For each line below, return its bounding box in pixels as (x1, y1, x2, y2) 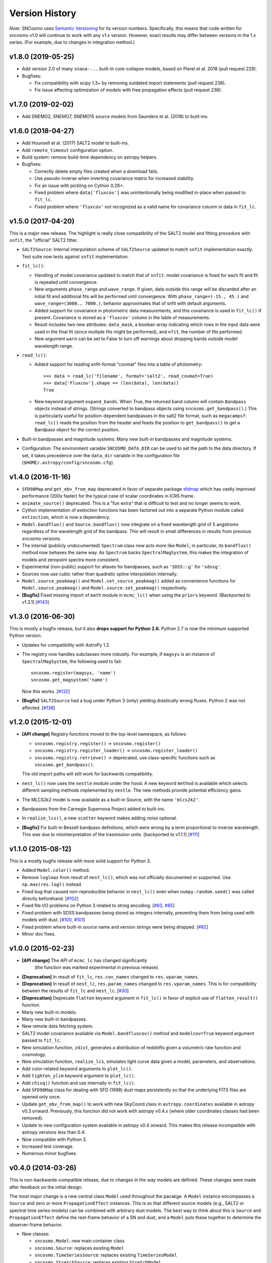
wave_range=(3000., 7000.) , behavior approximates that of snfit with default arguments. (34, 301, 227, 307)
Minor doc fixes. (22, 931, 56, 937)
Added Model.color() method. (22, 867, 90, 873)
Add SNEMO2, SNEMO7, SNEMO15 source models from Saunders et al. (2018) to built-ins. (22, 114, 209, 120)
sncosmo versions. (22, 536, 61, 542)
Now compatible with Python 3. (22, 1136, 87, 1142)
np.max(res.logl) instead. (22, 882, 83, 888)
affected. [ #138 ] (22, 705, 55, 711)
